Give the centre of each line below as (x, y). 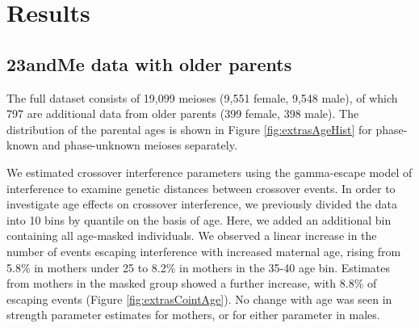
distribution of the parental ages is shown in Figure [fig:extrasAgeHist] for (189, 129)
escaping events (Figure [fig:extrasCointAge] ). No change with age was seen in (199, 299)
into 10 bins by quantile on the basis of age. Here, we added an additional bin (199, 219)
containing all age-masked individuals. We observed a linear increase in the (192, 235)
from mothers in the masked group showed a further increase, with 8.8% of (192, 283)
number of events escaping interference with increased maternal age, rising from (204, 251)
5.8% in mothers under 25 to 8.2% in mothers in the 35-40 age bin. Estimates (199, 267)
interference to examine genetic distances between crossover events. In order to (201, 188)
